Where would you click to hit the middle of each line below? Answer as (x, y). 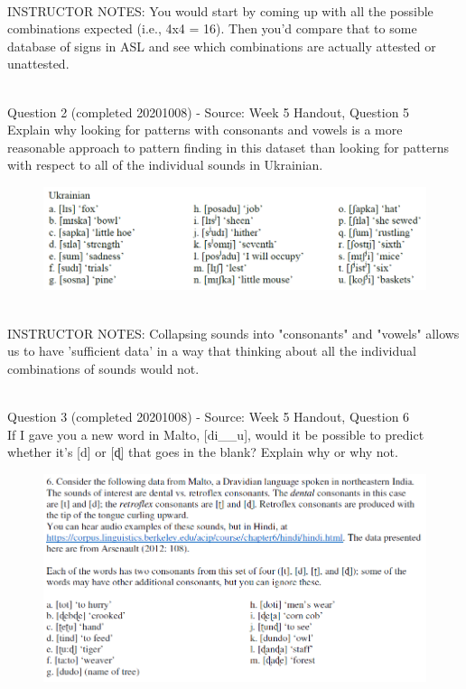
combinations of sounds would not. (103, 368)
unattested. (38, 64)
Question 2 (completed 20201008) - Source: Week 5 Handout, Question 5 (209, 112)
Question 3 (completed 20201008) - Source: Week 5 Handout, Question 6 (209, 416)
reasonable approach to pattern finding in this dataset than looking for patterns (228, 147)
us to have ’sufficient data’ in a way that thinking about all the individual (212, 351)
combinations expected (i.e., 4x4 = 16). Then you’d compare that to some (212, 28)
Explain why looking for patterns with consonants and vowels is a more (205, 130)
